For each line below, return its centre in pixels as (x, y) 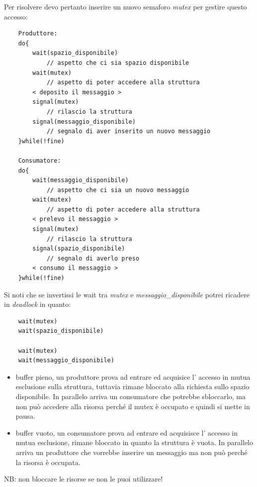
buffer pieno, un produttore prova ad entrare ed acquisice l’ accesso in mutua (133, 376)
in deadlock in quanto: (38, 304)
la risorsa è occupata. (48, 462)
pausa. (25, 416)
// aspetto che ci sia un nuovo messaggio (118, 190)
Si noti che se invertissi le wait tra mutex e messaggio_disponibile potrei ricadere (127, 294)
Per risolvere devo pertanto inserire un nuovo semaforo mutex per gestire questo (126, 6)
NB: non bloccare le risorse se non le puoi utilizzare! (84, 479)
